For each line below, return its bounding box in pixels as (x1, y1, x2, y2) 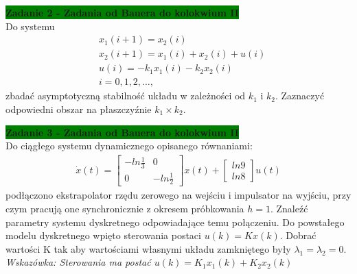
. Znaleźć (270, 201, 308, 216)
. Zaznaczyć (275, 88, 325, 103)
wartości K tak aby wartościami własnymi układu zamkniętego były (5, 241, 291, 256)
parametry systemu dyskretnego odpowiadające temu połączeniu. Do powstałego (5, 214, 345, 229)
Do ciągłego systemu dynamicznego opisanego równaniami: (5, 138, 253, 153)
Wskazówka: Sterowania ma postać (5, 255, 151, 269)
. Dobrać (279, 228, 316, 242)
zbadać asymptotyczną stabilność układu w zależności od (5, 88, 246, 103)
